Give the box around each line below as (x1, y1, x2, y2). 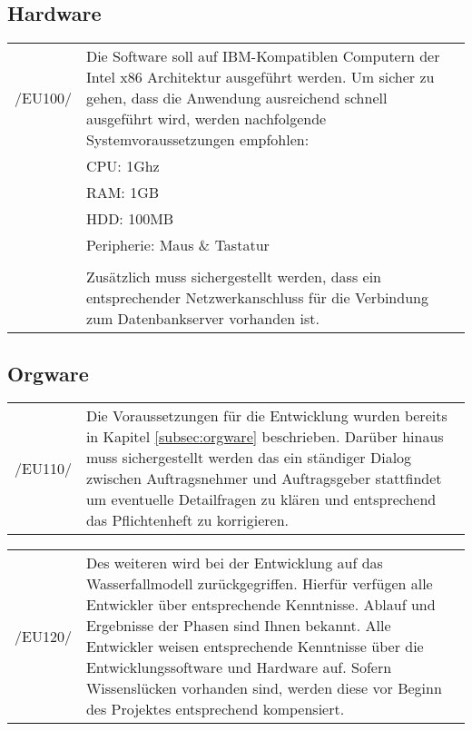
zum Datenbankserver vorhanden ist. (85, 308, 320, 330)
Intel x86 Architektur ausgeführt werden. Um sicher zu (85, 66, 435, 88)
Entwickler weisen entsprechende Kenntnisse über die (85, 636, 424, 657)
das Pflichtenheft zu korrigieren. (85, 509, 290, 531)
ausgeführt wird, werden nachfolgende (85, 108, 327, 130)
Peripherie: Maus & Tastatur (85, 234, 270, 256)
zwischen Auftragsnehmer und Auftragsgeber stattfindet (85, 468, 442, 489)
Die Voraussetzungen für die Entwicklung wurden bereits (85, 405, 447, 427)
